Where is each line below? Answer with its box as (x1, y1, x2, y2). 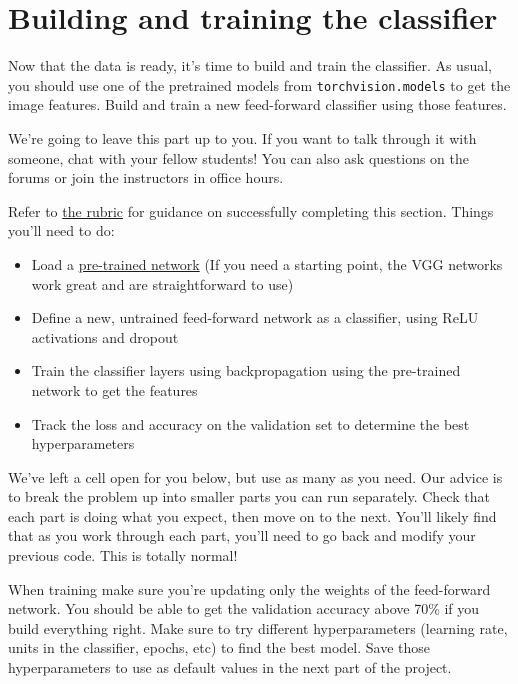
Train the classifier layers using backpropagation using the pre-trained (31, 360, 461, 381)
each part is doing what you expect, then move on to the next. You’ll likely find (8, 505, 497, 526)
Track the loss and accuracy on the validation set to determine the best (31, 413, 470, 434)
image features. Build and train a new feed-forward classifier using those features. (8, 94, 507, 115)
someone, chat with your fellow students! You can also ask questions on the (8, 147, 469, 168)
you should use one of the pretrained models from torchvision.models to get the (8, 74, 511, 95)
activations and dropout (31, 326, 179, 347)
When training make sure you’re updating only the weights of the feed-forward (8, 578, 491, 599)
